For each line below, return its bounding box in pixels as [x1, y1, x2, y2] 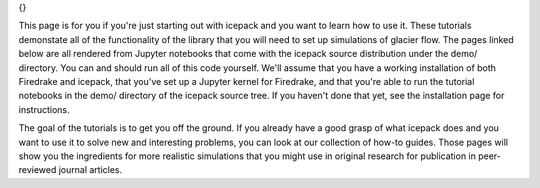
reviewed [18, 164, 57, 176]
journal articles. [58, 164, 123, 176]
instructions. [18, 103, 70, 115]
